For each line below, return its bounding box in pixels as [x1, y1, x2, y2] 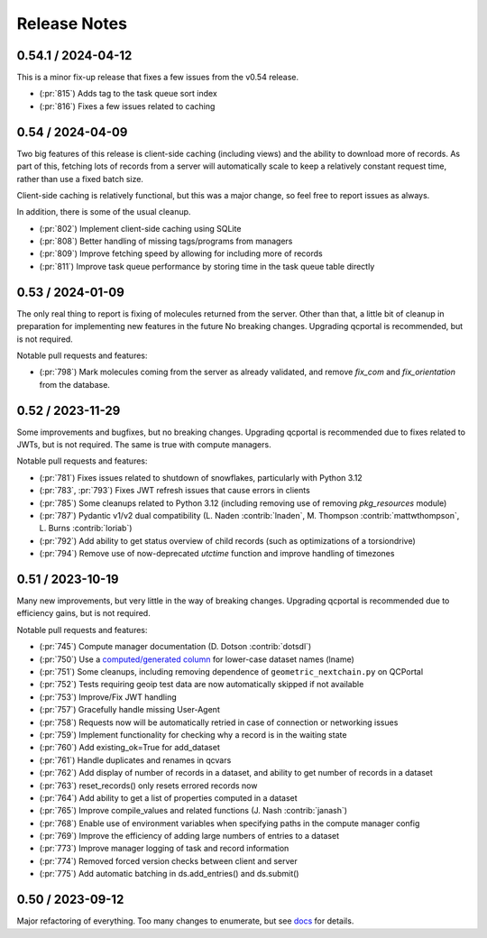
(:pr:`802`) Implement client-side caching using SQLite [39, 223, 242, 234]
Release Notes [16, 14, 128, 33]
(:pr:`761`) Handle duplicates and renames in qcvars [39, 754, 232, 766]
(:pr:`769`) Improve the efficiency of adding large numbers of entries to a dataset [39, 831, 340, 841]
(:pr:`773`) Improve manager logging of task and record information [39, 843, 289, 854]
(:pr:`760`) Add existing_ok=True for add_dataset [39, 742, 220, 753]
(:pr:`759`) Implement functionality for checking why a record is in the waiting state [39, 729, 347, 740]
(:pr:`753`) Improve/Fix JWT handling [39, 691, 178, 703]
